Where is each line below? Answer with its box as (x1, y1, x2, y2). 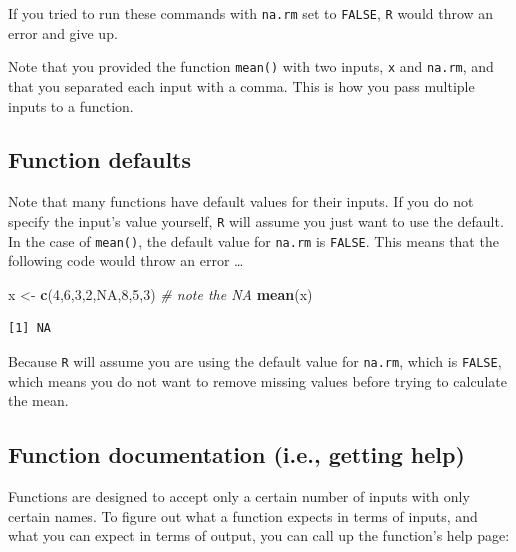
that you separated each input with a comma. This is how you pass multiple (8, 75, 475, 96)
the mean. (8, 390, 69, 411)
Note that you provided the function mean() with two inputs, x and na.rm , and (8, 56, 494, 77)
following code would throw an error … (8, 250, 244, 271)
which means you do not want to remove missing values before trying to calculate (8, 370, 507, 391)
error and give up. (8, 22, 118, 43)
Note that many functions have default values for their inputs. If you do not (8, 191, 474, 212)
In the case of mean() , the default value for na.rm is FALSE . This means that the (8, 230, 499, 251)
